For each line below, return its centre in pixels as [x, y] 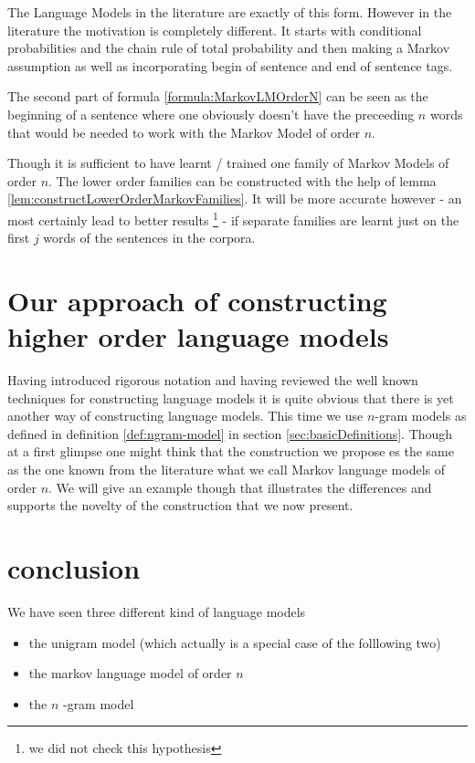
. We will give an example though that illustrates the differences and [240, 487]
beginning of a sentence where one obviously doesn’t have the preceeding [211, 114]
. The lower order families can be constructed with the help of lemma [243, 180]
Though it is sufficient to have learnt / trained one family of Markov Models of [228, 163]
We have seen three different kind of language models [157, 611]
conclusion [74, 568]
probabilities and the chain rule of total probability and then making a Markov [229, 48]
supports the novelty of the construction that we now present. [180, 505]
